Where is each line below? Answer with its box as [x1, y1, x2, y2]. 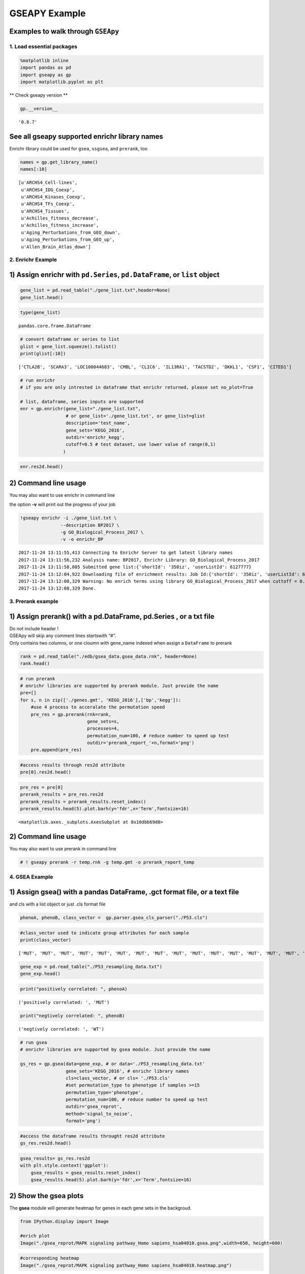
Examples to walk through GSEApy [9, 27, 119, 36]
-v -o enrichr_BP [60, 537, 104, 542]
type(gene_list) [20, 310, 61, 315]
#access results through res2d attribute [20, 762, 125, 768]
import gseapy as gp [20, 72, 71, 77]
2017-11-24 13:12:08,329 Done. [18, 586, 97, 591]
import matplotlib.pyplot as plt [20, 79, 104, 85]
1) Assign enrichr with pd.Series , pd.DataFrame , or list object [9, 271, 220, 279]
